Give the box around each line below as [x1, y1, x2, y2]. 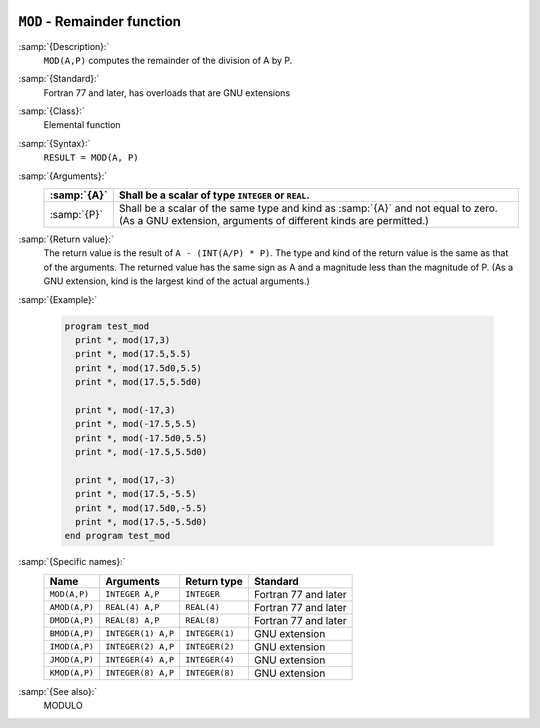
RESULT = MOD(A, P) [43, 152, 139, 164]
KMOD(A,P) [49, 668, 95, 679]
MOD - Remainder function [18, 13, 182, 30]
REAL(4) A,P [105, 602, 160, 613]
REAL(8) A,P [105, 615, 160, 626]
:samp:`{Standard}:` [18, 73, 100, 85]
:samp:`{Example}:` [18, 293, 98, 305]
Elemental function [43, 119, 121, 131]
